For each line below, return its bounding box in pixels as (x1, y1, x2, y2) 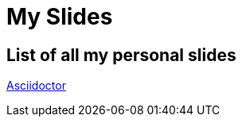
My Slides (6, 3, 113, 30)
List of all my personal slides (6, 44, 236, 65)
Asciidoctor (6, 79, 66, 93)
